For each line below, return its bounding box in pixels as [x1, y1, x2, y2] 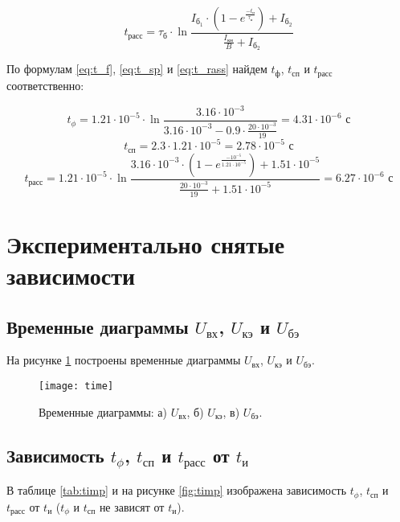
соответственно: [6, 76, 84, 93]
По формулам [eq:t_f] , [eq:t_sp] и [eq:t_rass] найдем [6, 60, 267, 77]
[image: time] [39, 380, 114, 392]
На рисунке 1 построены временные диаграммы [6, 351, 241, 368]
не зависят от [99, 498, 165, 515]
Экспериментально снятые [6, 227, 285, 260]
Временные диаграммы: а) [39, 403, 168, 420]
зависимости [6, 258, 136, 291]
